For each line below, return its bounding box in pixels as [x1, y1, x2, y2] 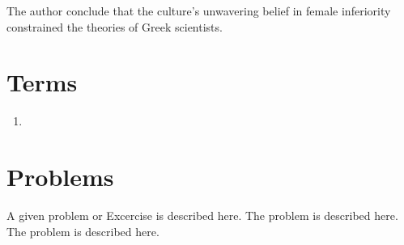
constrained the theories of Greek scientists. [6, 18, 223, 35]
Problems [6, 160, 114, 193]
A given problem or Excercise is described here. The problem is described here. [6, 207, 398, 224]
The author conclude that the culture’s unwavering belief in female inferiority [6, 2, 391, 19]
